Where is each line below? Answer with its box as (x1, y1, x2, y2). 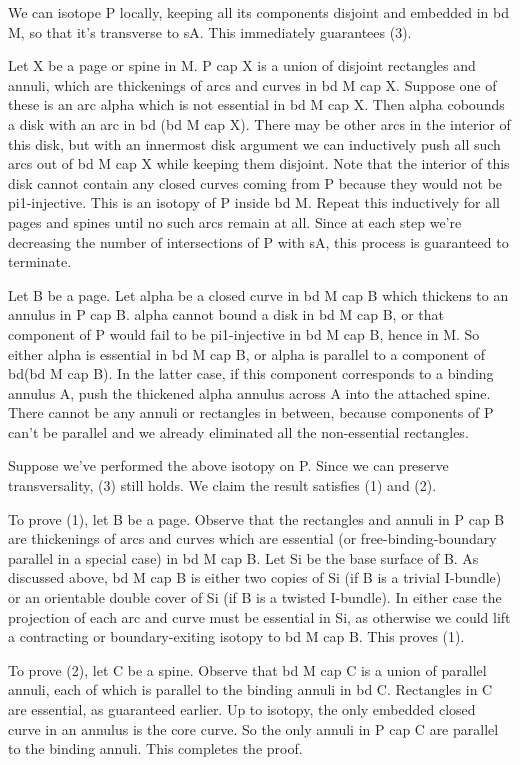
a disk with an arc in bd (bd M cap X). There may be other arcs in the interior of (8, 113, 511, 134)
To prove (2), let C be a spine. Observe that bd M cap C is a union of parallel (8, 659, 487, 680)
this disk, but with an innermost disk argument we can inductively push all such (8, 133, 501, 154)
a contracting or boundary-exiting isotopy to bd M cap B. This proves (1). (8, 626, 465, 647)
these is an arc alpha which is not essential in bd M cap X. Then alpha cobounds (8, 94, 505, 115)
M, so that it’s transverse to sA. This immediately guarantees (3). (8, 21, 412, 42)
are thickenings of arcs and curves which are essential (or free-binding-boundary (8, 528, 497, 549)
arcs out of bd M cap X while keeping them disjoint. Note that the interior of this (8, 153, 510, 174)
